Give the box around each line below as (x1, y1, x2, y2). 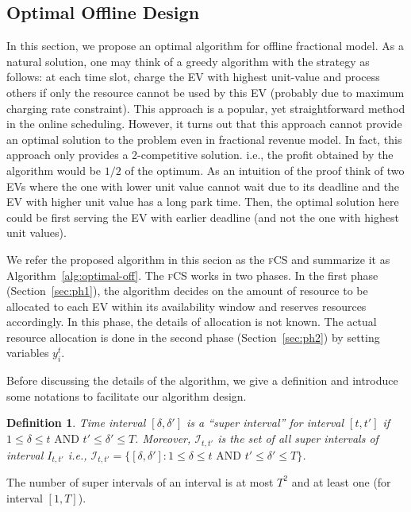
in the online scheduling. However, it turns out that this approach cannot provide (6, 115, 402, 132)
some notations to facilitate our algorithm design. (6, 387, 247, 404)
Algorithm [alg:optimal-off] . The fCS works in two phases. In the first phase (6, 266, 378, 283)
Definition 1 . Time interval (6, 414, 146, 431)
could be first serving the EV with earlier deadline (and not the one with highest (6, 208, 399, 225)
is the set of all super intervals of (217, 430, 378, 447)
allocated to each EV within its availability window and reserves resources (6, 297, 367, 314)
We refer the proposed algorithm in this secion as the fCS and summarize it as (6, 250, 390, 267)
